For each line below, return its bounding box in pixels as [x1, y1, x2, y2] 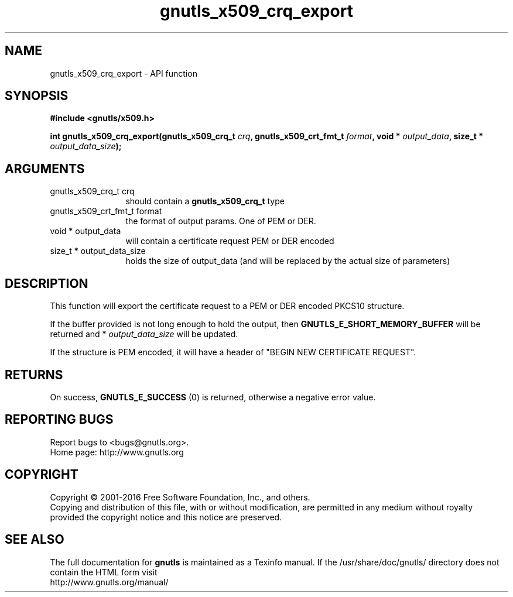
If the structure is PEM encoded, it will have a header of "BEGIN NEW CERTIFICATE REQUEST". [50, 347, 416, 358]
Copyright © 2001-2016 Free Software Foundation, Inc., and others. [50, 492, 310, 502]
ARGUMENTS [5, 161, 85, 176]
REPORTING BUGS [5, 412, 114, 427]
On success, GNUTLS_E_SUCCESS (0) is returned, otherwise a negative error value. [50, 392, 376, 402]
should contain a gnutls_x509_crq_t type [125, 196, 285, 207]
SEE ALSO [5, 532, 64, 547]
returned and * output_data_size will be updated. [50, 329, 238, 339]
